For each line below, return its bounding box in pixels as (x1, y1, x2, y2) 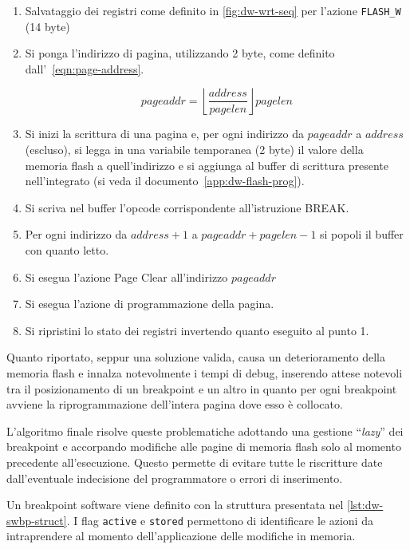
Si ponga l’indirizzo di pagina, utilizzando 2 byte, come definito (25, 45, 335, 61)
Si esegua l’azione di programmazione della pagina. (25, 295, 274, 312)
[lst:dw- (347, 496, 384, 513)
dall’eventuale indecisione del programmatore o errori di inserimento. (6, 469, 343, 486)
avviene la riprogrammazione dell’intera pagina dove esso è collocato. (6, 396, 343, 413)
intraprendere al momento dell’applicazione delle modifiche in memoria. (6, 527, 356, 544)
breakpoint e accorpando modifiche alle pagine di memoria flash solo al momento (6, 438, 401, 455)
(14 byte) (25, 18, 70, 34)
